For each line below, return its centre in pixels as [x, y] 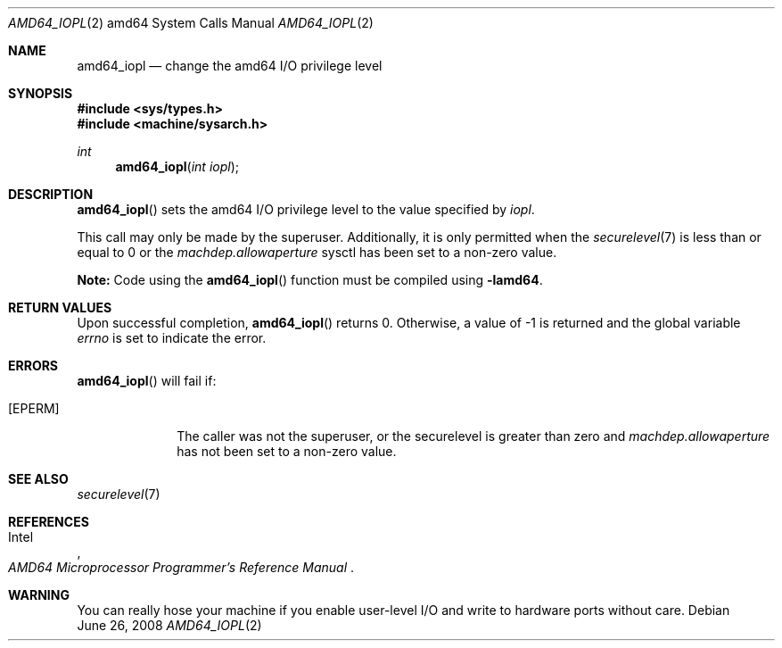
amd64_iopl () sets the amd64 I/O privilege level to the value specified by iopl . [306, 209]
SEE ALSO [38, 479]
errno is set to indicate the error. [172, 338]
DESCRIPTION [51, 194]
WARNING [39, 595]
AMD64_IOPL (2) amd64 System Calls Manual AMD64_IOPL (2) [191, 23]
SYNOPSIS [41, 93]
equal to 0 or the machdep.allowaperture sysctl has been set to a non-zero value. [317, 252]
